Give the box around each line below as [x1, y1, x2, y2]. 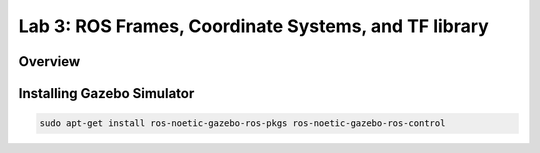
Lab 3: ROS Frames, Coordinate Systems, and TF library [18, 15, 489, 37]
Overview [18, 53, 81, 70]
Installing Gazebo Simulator [18, 85, 195, 102]
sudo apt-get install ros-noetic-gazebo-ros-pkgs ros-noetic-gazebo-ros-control [39, 118, 446, 129]
